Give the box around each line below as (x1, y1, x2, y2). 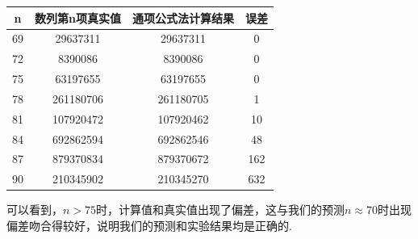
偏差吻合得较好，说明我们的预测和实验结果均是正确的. (6, 216, 292, 233)
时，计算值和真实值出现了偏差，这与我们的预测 (96, 201, 345, 218)
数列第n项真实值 (35, 9, 121, 26)
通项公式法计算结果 (132, 9, 234, 26)
